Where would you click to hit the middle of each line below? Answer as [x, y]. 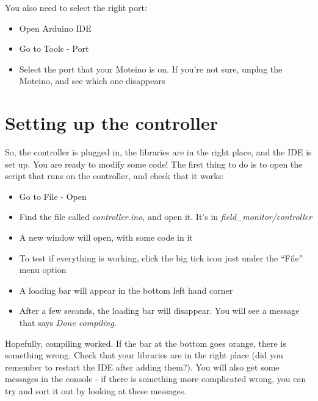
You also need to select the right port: [76, 7]
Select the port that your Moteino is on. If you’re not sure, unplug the [151, 69]
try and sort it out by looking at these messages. [96, 391]
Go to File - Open [53, 196]
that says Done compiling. [68, 323]
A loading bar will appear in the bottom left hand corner [126, 290]
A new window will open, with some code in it [106, 237]
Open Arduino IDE [55, 28]
